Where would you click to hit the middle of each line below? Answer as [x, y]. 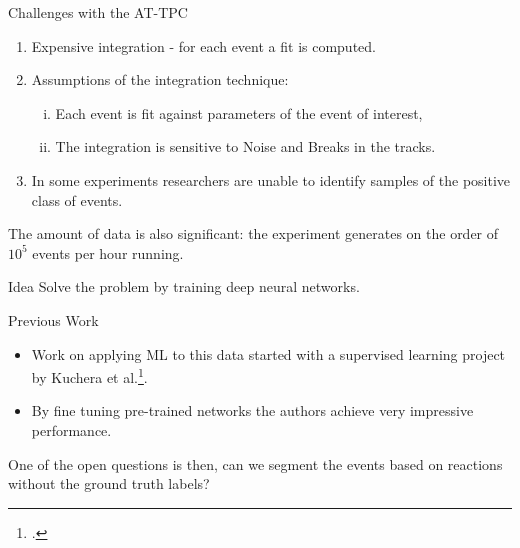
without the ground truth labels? [109, 483]
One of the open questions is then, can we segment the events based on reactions [255, 463]
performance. [71, 429]
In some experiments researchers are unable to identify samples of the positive [271, 179]
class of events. [77, 199]
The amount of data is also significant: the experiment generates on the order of [253, 233]
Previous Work [53, 319]
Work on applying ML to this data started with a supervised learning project [268, 353]
